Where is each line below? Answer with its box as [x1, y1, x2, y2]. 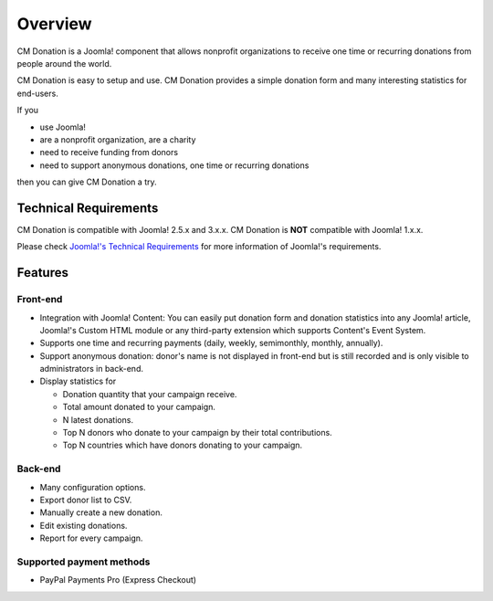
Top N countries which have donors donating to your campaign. [62, 439, 303, 451]
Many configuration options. [39, 481, 146, 492]
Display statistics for [39, 375, 117, 387]
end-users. [16, 88, 58, 99]
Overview [16, 14, 92, 34]
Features [16, 265, 68, 280]
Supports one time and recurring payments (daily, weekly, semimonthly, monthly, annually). [39, 338, 383, 349]
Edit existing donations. [39, 520, 128, 531]
